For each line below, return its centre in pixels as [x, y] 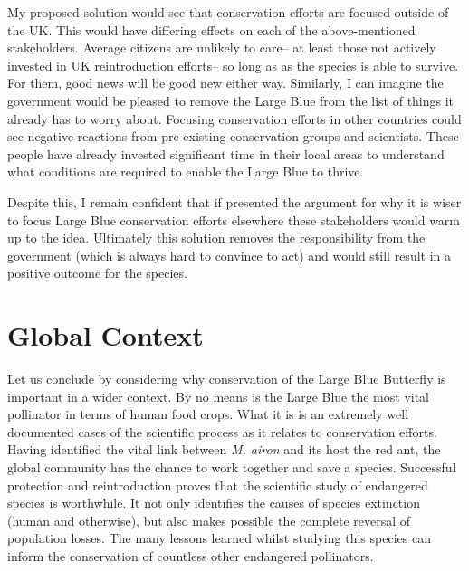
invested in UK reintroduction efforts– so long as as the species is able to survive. [233, 65]
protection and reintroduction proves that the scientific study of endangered [218, 485]
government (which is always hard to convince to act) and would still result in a [230, 255]
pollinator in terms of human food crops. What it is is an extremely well [208, 414]
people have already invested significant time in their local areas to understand [226, 153]
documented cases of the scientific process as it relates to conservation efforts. [222, 431]
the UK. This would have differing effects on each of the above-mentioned [211, 29]
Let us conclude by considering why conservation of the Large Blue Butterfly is [227, 379]
